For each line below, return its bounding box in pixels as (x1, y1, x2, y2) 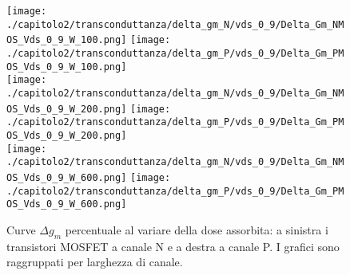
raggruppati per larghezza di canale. (6, 253, 183, 270)
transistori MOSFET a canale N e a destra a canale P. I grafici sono (6, 238, 340, 254)
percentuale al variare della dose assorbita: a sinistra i (65, 221, 328, 238)
